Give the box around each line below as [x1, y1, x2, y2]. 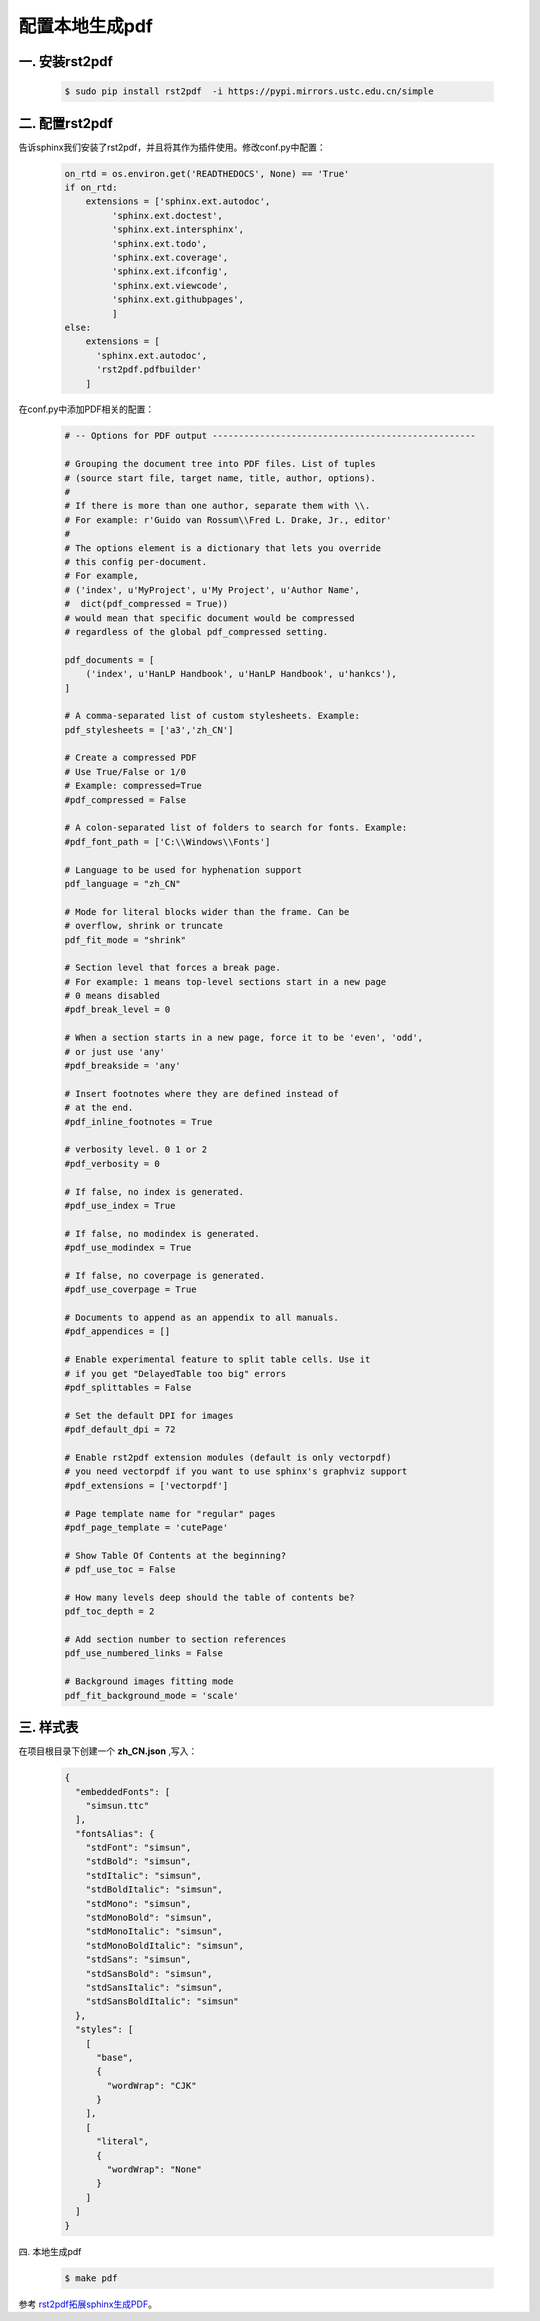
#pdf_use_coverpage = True [64, 1284, 197, 1295]
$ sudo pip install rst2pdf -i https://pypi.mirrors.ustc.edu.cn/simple [64, 86, 434, 97]
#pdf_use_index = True [64, 1200, 176, 1211]
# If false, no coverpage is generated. [64, 1270, 265, 1281]
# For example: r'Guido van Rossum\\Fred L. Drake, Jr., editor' [64, 514, 392, 525]
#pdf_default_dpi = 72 [64, 1424, 176, 1435]
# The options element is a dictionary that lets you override [64, 542, 382, 554]
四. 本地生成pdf [18, 2245, 82, 2257]
